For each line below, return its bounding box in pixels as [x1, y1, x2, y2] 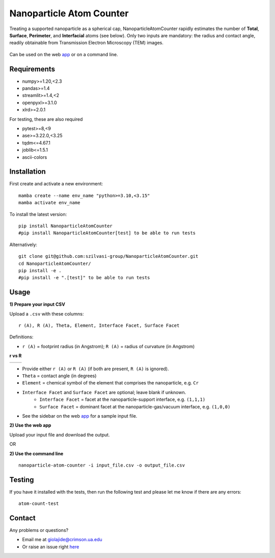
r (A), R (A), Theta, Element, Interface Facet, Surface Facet [18, 323, 180, 329]
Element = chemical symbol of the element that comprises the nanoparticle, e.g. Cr [22, 380, 199, 386]
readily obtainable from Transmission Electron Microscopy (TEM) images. [9, 40, 164, 46]
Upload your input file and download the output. [9, 431, 110, 438]
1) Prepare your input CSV [9, 301, 66, 307]
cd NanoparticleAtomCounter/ [18, 260, 91, 266]
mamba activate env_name [18, 200, 80, 206]
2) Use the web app [9, 422, 51, 428]
